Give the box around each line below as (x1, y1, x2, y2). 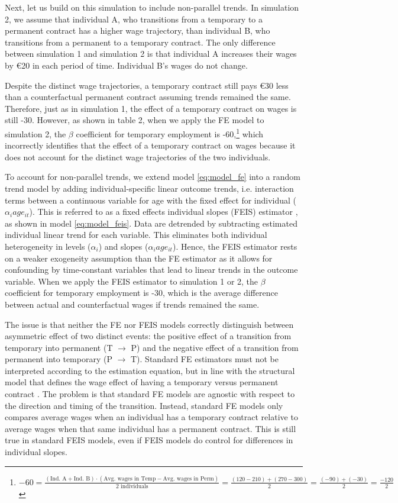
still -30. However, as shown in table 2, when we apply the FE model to (5, 114, 264, 126)
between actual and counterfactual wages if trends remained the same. (5, 298, 260, 310)
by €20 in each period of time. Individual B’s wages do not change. (5, 59, 248, 71)
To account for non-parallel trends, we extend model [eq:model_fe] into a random (5, 170, 300, 183)
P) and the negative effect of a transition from (131, 341, 299, 353)
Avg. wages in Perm (163, 475, 214, 482)
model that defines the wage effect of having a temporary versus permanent (5, 376, 279, 388)
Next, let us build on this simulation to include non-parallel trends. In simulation (5, 1, 299, 13)
